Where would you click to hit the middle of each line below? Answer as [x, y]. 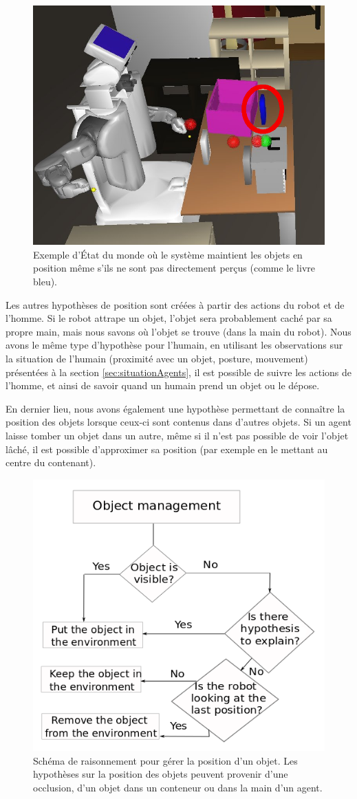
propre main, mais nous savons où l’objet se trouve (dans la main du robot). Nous [178, 331]
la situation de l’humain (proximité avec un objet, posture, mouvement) [157, 359]
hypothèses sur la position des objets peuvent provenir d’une [161, 774]
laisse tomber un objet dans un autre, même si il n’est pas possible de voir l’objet [177, 436]
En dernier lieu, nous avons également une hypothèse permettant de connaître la [175, 408]
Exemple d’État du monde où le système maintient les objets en [168, 254]
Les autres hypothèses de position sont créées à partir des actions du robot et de [175, 304]
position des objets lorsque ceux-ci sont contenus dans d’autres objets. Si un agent [178, 422]
